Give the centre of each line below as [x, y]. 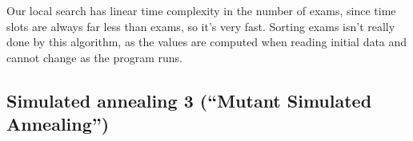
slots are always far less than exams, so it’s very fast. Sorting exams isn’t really [201, 26]
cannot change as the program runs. [94, 57]
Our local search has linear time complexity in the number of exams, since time [201, 10]
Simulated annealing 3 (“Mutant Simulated [189, 100]
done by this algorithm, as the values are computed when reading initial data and [207, 42]
